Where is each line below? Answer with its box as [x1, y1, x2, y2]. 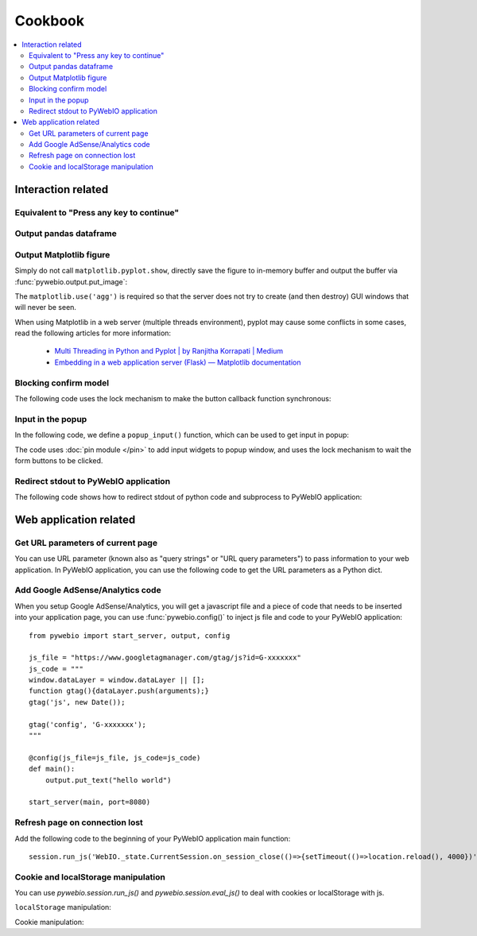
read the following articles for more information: [14, 328, 171, 338]
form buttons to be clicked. [14, 455, 103, 465]
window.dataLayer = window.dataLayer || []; [29, 675, 206, 685]
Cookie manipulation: [14, 917, 84, 926]
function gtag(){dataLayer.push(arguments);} [29, 687, 210, 695]
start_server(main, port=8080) [29, 798, 151, 806]
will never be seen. [14, 303, 77, 312]
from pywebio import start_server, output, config [29, 631, 231, 640]
